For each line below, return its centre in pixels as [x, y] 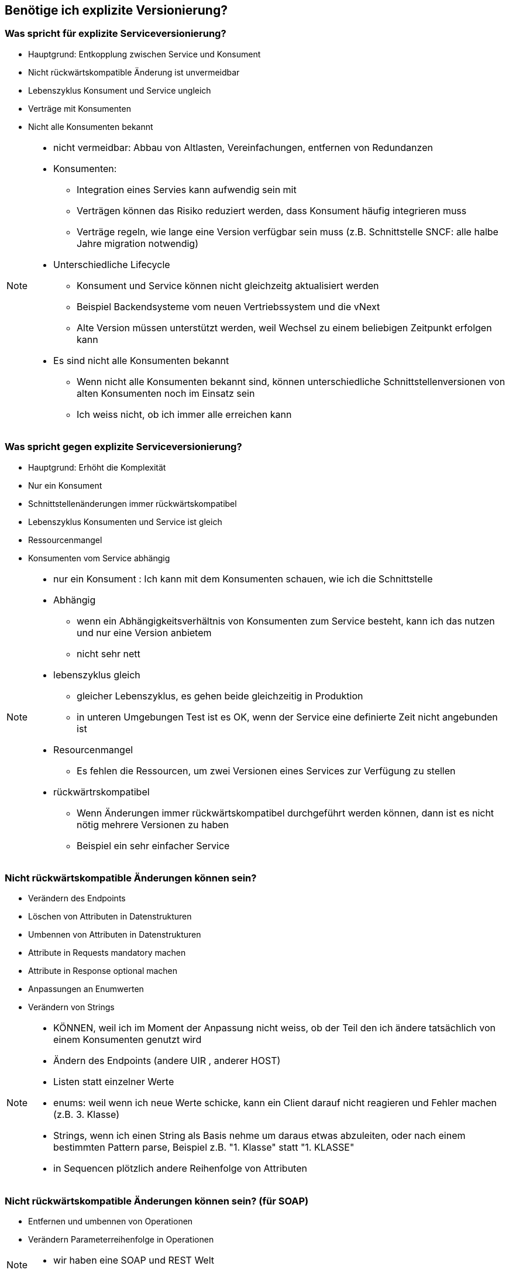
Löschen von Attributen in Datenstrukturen [110, 917]
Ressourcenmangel [65, 540]
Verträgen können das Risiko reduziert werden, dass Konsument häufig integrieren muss [272, 210]
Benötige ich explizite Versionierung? [116, 10]
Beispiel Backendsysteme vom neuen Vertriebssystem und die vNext [228, 306]
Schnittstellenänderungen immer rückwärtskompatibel [133, 503]
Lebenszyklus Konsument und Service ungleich [120, 90]
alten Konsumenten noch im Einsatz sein [166, 393]
